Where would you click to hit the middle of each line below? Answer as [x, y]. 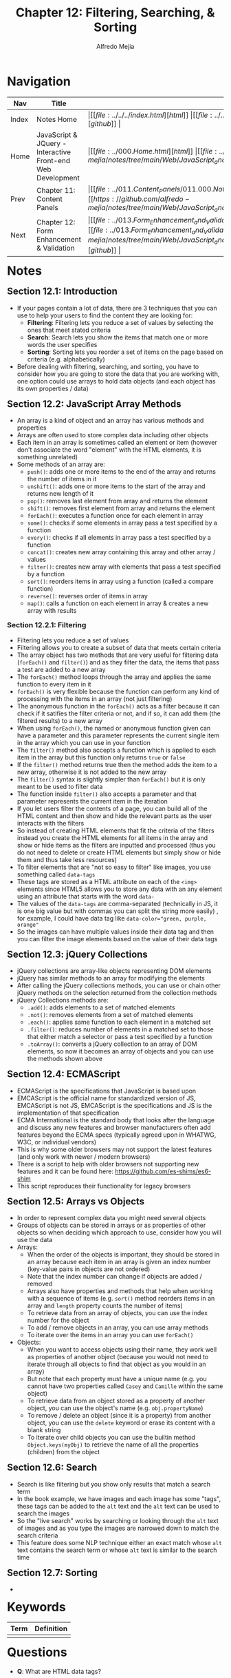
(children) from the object [64, 1452]
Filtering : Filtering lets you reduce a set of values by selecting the [120, 322]
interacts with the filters [51, 823]
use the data [35, 1240]
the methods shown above [65, 1059]
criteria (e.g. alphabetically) [66, 359]
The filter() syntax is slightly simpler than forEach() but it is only [111, 779]
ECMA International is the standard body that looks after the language [116, 1120]
